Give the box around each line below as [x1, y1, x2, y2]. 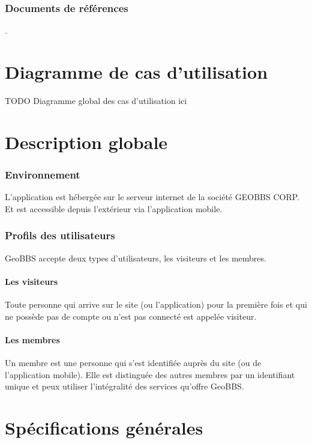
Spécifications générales [5, 415, 203, 439]
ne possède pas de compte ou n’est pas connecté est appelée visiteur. [5, 310, 257, 322]
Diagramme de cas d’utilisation [5, 60, 268, 84]
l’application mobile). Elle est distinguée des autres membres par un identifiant [5, 368, 295, 380]
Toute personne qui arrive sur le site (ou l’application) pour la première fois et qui [5, 298, 307, 310]
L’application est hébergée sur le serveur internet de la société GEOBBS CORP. [5, 191, 299, 203]
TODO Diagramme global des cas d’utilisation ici [5, 94, 187, 106]
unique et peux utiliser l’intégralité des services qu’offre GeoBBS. [5, 380, 244, 393]
